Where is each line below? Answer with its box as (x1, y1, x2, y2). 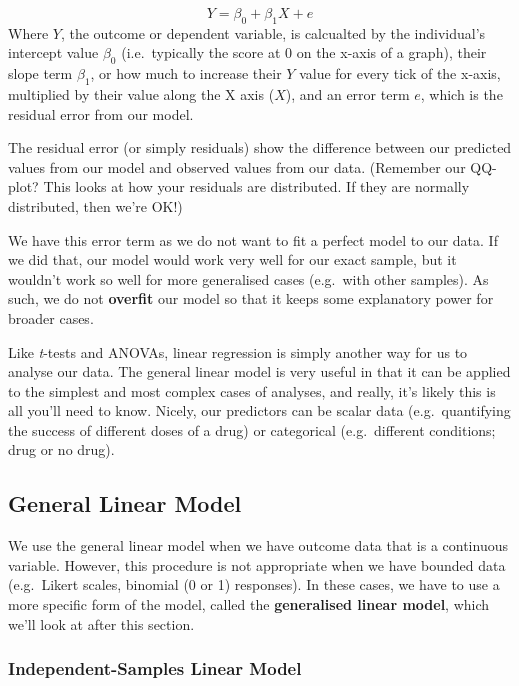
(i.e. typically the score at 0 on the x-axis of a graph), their (121, 42, 487, 63)
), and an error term (285, 83, 410, 104)
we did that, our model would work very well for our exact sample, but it (8, 249, 457, 270)
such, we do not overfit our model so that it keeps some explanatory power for (8, 288, 494, 309)
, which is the (420, 83, 503, 104)
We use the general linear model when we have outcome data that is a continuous (8, 535, 508, 556)
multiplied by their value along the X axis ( (8, 83, 275, 104)
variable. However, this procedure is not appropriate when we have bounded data (8, 554, 506, 575)
